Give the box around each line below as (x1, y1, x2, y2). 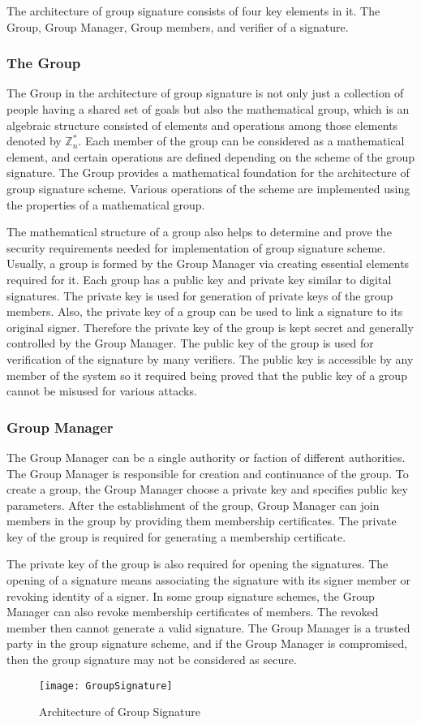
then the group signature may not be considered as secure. (6, 651, 297, 668)
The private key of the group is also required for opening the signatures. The (6, 555, 389, 572)
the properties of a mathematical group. (6, 196, 205, 213)
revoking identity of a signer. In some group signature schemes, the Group (6, 587, 375, 604)
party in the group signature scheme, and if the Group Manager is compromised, (6, 635, 408, 652)
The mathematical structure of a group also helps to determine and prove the (6, 223, 392, 240)
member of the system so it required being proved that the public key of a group (6, 366, 407, 383)
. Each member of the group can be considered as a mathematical (78, 132, 405, 149)
